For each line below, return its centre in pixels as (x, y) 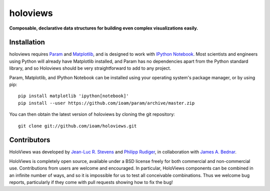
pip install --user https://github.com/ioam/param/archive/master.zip (106, 103)
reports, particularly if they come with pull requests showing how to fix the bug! (91, 182)
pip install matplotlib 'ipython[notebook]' (74, 96)
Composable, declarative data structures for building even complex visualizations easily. (104, 28)
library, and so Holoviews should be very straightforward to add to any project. (90, 68)
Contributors (30, 140)
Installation (27, 42)
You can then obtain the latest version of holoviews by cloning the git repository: (92, 114)
